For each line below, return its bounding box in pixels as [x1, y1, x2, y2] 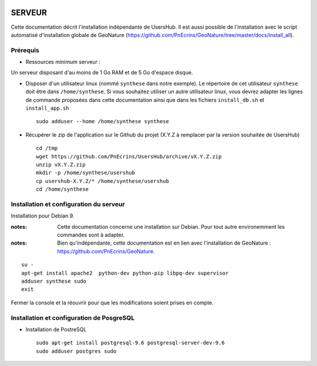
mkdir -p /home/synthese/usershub [36, 170, 135, 176]
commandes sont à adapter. [57, 232, 125, 239]
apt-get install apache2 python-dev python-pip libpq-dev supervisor [21, 270, 229, 276]
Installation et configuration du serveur [11, 200, 126, 208]
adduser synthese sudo [21, 278, 87, 284]
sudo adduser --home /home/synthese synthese [36, 118, 170, 125]
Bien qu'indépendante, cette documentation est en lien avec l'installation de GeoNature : [57, 239, 271, 246]
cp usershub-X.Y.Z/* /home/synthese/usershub [36, 178, 170, 184]
